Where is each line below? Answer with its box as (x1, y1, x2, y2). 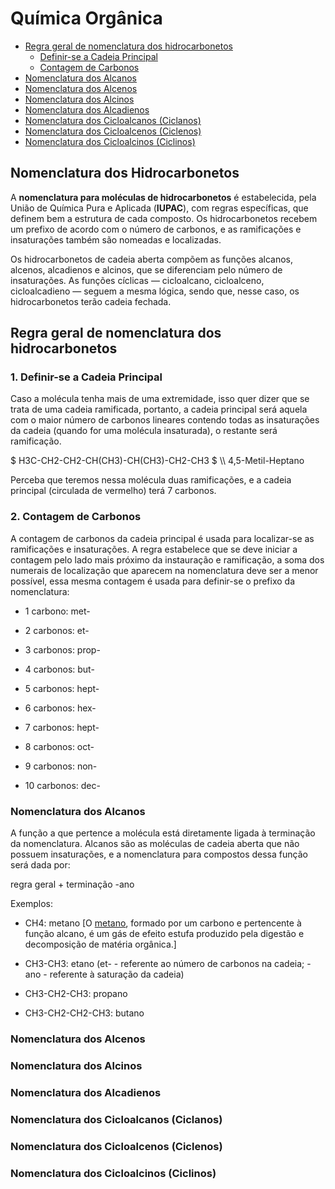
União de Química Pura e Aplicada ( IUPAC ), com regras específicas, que (10, 202, 309, 214)
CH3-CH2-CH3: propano (24, 988, 128, 1000)
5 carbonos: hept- (24, 682, 100, 694)
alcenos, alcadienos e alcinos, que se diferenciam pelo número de (10, 263, 283, 276)
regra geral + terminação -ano (10, 878, 135, 891)
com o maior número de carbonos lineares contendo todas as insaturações (10, 414, 320, 426)
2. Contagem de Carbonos (10, 510, 142, 524)
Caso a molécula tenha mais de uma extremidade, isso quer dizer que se (10, 393, 310, 405)
